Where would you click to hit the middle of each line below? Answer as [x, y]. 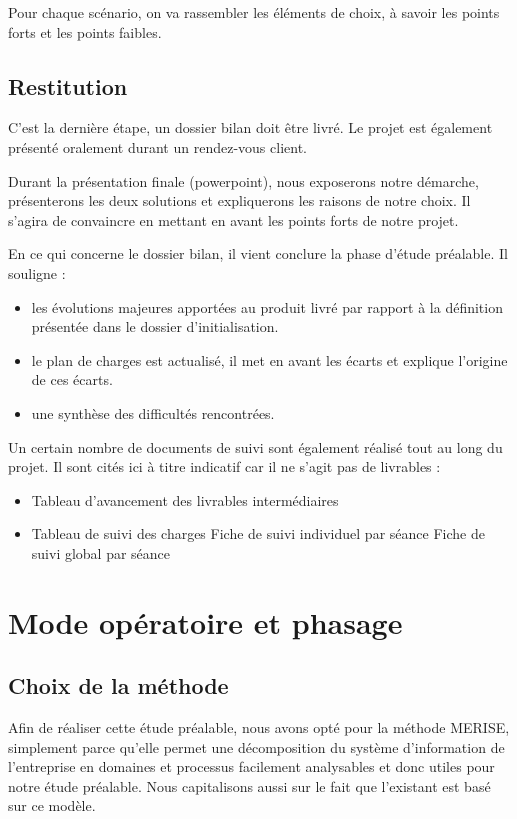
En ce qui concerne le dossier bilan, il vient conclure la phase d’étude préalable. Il [258, 253]
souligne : [37, 272]
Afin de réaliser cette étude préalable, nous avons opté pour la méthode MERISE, [259, 727]
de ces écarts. [72, 379]
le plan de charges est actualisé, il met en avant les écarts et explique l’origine [269, 359]
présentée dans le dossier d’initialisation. [155, 326]
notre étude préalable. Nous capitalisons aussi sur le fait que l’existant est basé [249, 785]
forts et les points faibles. [85, 31]
